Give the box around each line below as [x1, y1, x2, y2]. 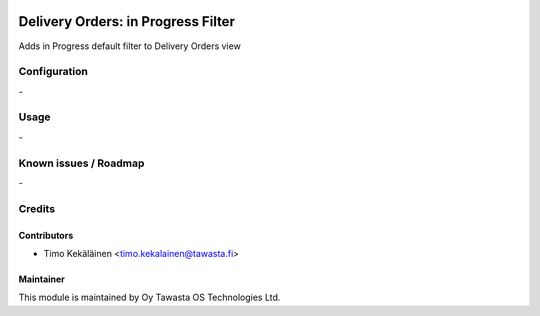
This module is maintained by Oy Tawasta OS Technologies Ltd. [18, 291, 281, 304]
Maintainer [18, 273, 65, 285]
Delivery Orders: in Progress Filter [18, 13, 235, 30]
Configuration [18, 65, 89, 79]
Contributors [18, 229, 74, 241]
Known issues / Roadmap [18, 156, 145, 170]
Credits [18, 201, 55, 215]
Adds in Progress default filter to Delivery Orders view [18, 40, 242, 52]
